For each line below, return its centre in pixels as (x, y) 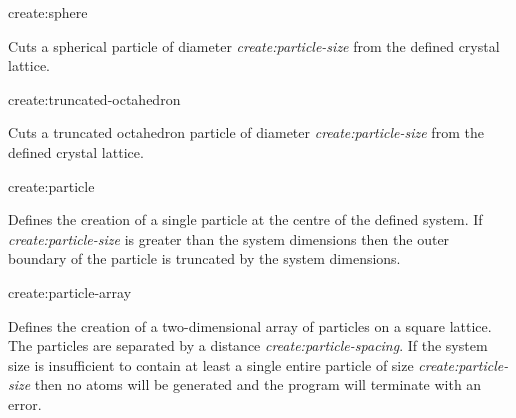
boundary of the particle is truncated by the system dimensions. (204, 258)
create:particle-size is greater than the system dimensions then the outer (229, 238)
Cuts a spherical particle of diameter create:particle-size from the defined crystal (254, 45)
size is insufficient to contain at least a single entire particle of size (211, 364)
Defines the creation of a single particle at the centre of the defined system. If (245, 219)
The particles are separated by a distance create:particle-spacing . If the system (248, 345)
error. (25, 403)
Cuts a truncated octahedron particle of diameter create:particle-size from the (246, 132)
